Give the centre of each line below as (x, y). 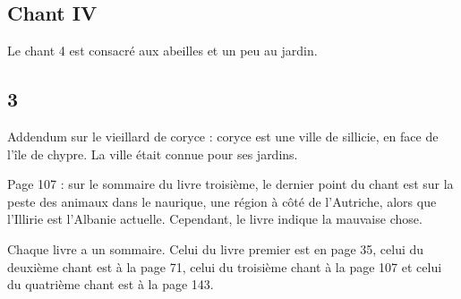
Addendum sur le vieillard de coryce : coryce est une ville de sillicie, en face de (223, 136)
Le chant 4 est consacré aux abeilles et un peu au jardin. (162, 51)
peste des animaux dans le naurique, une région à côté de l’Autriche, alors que (222, 201)
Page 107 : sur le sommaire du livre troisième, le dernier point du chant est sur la (230, 184)
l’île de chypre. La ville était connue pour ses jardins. (153, 154)
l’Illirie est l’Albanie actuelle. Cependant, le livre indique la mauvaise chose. (215, 219)
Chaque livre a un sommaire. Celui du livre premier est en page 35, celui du (216, 248)
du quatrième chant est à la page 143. (111, 284)
